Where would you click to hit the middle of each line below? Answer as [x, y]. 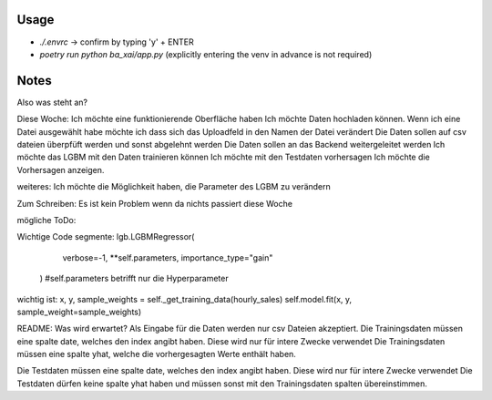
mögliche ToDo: [46, 220]
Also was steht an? [52, 102]
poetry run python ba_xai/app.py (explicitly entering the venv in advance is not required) [206, 54]
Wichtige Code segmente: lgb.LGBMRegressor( [106, 237]
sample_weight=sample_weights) [79, 312]
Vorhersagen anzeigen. [61, 169]
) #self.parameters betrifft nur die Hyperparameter [134, 279]
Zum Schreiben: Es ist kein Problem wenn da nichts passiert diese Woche [155, 203]
